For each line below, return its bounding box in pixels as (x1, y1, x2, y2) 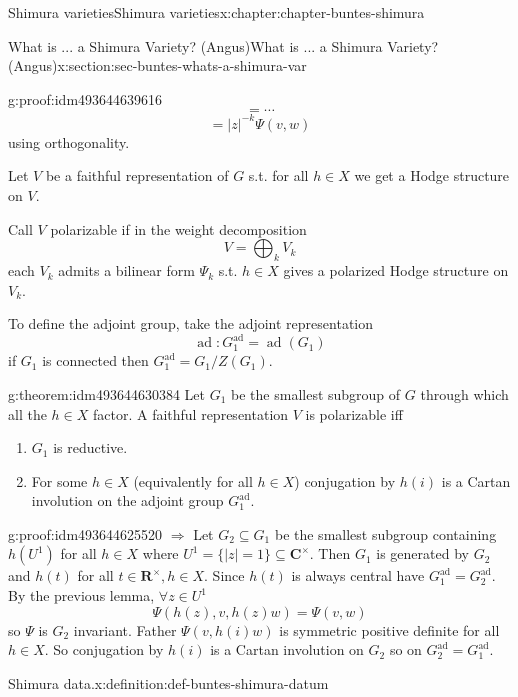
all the (8, 403, 47, 424)
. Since (204, 565, 245, 586)
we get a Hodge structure (354, 165, 510, 186)
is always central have (291, 565, 425, 586)
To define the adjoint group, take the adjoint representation (8, 313, 374, 334)
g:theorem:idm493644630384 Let (8, 383, 206, 404)
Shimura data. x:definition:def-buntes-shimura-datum (8, 672, 329, 693)
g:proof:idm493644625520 (8, 523, 163, 544)
